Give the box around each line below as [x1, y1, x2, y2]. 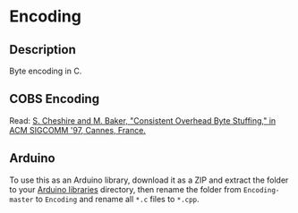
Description [9, 42, 76, 57]
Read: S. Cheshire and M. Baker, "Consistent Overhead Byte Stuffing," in [9, 115, 277, 126]
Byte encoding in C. [9, 65, 82, 76]
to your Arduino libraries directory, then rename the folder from [9, 183, 242, 194]
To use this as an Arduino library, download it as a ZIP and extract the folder [9, 175, 289, 185]
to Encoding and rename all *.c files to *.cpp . [35, 193, 200, 204]
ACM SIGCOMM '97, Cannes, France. [9, 124, 146, 135]
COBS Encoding [9, 91, 100, 106]
